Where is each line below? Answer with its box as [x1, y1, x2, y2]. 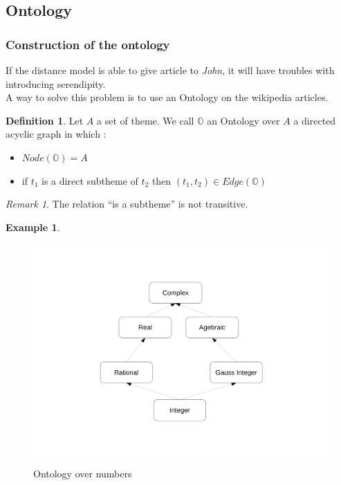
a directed [293, 113, 336, 127]
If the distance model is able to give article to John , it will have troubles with [6, 63, 335, 77]
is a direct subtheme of [42, 173, 138, 187]
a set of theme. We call [97, 113, 194, 127]
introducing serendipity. [6, 76, 106, 91]
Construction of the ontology [6, 35, 170, 53]
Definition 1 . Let [6, 113, 84, 127]
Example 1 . [6, 219, 60, 234]
